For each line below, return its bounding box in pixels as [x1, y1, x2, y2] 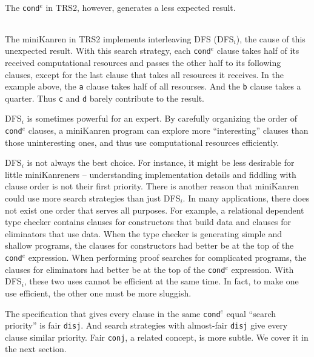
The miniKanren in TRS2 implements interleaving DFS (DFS [5, 32, 234, 45]
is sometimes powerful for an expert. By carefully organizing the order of [27, 112, 298, 125]
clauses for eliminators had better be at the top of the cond [5, 263, 225, 275]
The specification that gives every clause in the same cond [5, 307, 221, 319]
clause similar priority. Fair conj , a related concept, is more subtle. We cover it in [5, 330, 309, 343]
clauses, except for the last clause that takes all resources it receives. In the [5, 68, 284, 80]
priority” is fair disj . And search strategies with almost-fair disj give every [5, 319, 288, 332]
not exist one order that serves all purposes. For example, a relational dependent [5, 203, 304, 216]
